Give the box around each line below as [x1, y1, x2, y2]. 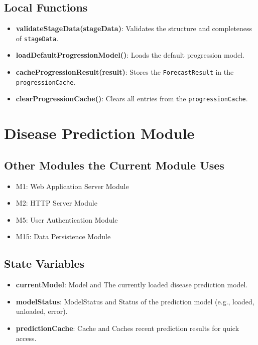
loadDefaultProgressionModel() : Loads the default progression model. [16, 50, 244, 60]
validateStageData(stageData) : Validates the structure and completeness [16, 23, 252, 34]
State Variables [4, 256, 85, 271]
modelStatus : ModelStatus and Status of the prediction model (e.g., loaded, [16, 296, 254, 306]
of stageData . [16, 33, 59, 43]
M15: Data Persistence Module [16, 231, 111, 242]
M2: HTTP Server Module [16, 198, 97, 208]
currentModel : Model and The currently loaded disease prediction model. [16, 279, 248, 290]
